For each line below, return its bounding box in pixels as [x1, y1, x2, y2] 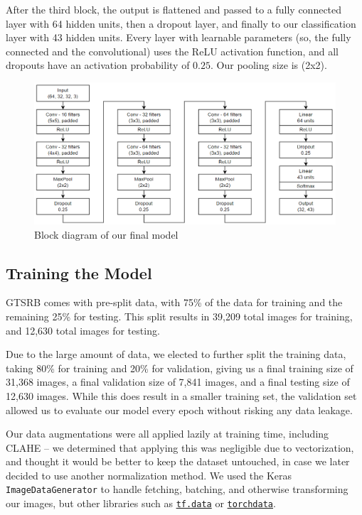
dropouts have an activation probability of [6, 58, 190, 72]
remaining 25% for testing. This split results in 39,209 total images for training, [6, 308, 353, 323]
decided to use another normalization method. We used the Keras [6, 467, 292, 482]
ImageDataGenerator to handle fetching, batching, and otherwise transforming [6, 482, 348, 497]
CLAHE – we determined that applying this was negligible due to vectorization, [6, 440, 354, 455]
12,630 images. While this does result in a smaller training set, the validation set [6, 388, 357, 403]
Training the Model [6, 261, 152, 283]
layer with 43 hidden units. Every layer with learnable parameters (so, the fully [6, 30, 351, 45]
